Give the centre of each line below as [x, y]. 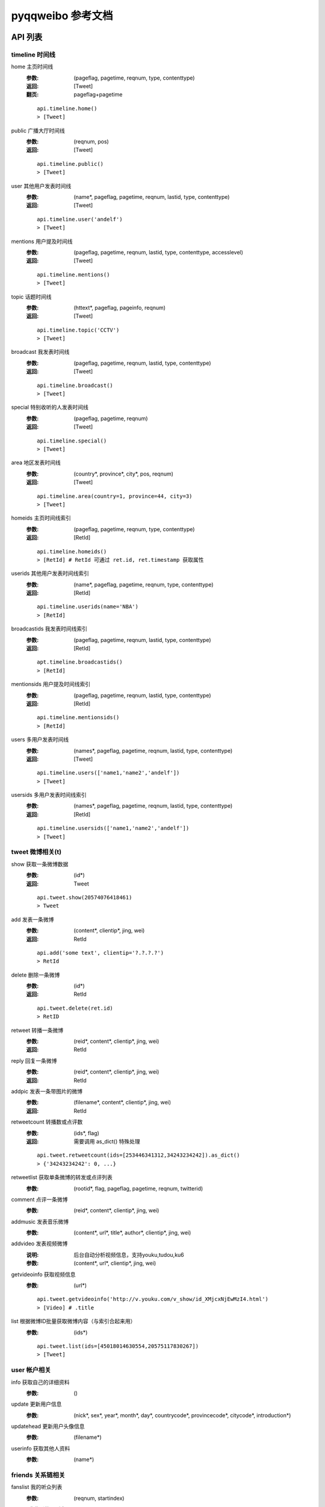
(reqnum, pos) [91, 142]
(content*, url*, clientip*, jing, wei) [115, 1263]
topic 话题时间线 [31, 297]
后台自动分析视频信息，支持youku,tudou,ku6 [129, 1254]
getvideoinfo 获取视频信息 [43, 1274]
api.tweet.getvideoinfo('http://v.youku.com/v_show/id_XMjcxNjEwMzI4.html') [153, 1299]
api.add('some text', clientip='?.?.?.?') [101, 953]
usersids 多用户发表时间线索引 [49, 795]
